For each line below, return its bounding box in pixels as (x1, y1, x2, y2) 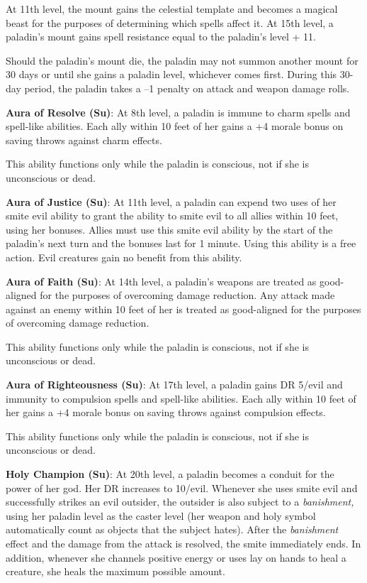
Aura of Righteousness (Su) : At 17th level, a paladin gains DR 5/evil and (6, 377, 343, 392)
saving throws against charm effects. (6, 132, 162, 147)
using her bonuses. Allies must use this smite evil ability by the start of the (6, 222, 333, 236)
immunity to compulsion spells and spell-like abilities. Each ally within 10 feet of (6, 391, 356, 405)
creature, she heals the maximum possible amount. (6, 564, 225, 579)
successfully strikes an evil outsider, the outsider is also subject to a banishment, (6, 494, 354, 509)
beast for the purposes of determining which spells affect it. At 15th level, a (6, 15, 334, 30)
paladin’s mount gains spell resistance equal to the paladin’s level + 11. (6, 29, 317, 44)
